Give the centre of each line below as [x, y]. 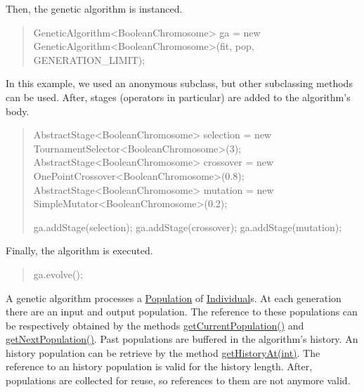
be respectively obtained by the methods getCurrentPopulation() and [155, 325]
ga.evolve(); [58, 274]
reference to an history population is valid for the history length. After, [159, 366]
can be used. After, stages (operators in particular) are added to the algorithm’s [178, 97]
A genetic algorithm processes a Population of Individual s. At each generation [174, 298]
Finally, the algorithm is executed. [79, 250]
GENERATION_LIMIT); [89, 59]
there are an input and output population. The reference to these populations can [182, 312]
